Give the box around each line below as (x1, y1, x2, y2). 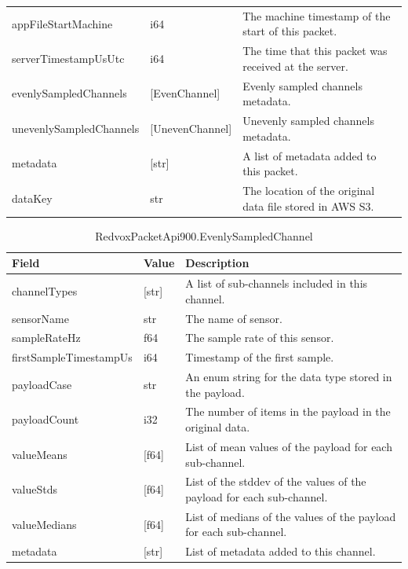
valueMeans (12, 446, 67, 462)
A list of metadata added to (242, 147, 377, 163)
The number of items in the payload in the (185, 403, 391, 420)
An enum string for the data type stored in (185, 369, 392, 385)
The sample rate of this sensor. (185, 329, 334, 346)
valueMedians (12, 516, 77, 532)
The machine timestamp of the (242, 7, 391, 24)
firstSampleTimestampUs (12, 349, 133, 365)
